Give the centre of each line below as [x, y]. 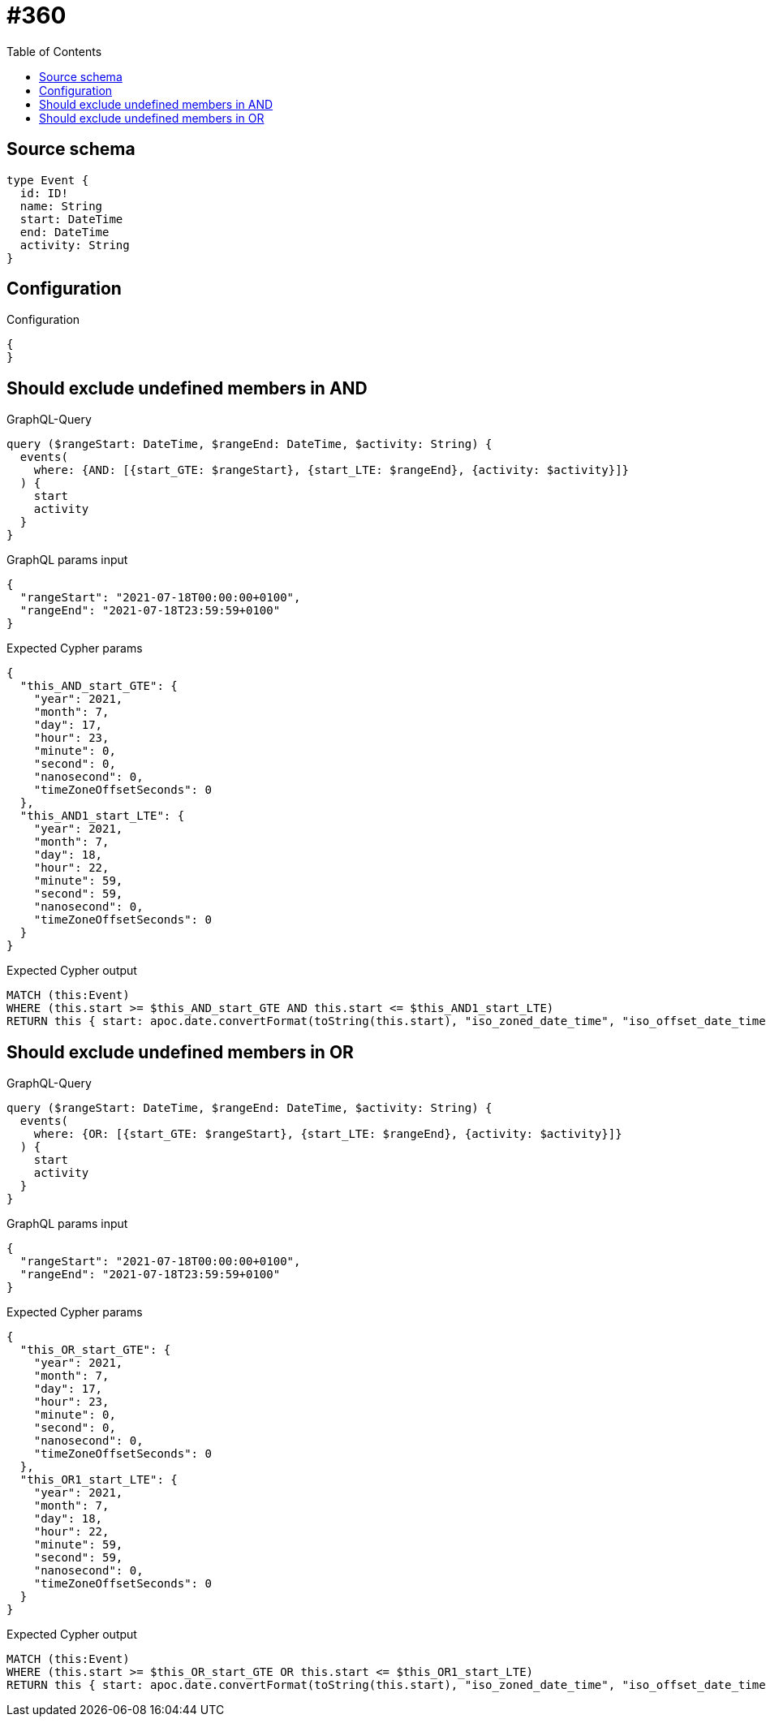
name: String [61, 206]
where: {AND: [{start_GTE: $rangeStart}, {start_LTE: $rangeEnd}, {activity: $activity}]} [331, 470]
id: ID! [44, 193]
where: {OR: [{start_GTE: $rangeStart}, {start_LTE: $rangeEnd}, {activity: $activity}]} [328, 1134]
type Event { [48, 180]
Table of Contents [54, 51]
